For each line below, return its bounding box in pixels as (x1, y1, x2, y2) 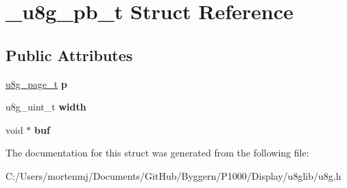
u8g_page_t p (5, 76, 67, 91)
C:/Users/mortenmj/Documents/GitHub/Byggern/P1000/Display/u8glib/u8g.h (5, 168, 342, 183)
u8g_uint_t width (5, 99, 86, 114)
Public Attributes (5, 44, 133, 65)
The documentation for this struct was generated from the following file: (5, 145, 309, 160)
